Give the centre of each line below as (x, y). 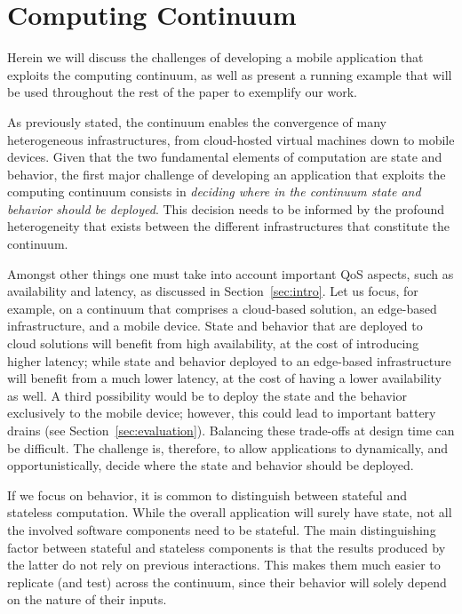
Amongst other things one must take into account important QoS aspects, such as (231, 273)
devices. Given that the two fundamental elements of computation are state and (225, 157)
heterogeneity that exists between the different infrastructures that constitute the (228, 226)
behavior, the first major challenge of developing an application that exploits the (227, 174)
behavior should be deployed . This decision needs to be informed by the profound (226, 208)
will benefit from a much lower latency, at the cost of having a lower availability (225, 378)
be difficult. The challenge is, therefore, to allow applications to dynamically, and (228, 447)
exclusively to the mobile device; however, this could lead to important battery (222, 413)
